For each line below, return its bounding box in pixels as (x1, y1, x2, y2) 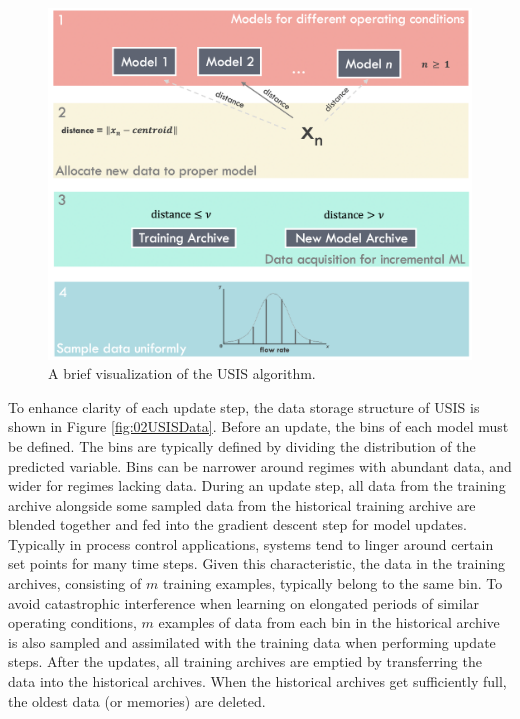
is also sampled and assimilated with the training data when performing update (8, 631, 496, 652)
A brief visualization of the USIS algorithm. (48, 363, 316, 384)
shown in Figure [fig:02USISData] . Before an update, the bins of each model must (8, 416, 509, 437)
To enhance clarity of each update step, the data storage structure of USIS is (8, 396, 480, 417)
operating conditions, (8, 612, 137, 633)
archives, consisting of (8, 573, 142, 594)
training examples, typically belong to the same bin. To (162, 573, 503, 594)
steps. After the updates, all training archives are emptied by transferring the (8, 651, 482, 672)
